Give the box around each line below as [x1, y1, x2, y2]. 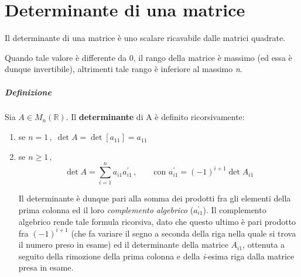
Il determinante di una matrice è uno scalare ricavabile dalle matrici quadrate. [5, 32, 286, 44]
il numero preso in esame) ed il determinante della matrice [18, 238, 228, 251]
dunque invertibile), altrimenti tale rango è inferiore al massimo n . [5, 63, 242, 75]
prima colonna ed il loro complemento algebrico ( [18, 203, 194, 216]
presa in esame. [18, 261, 74, 273]
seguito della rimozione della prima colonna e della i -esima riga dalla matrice [18, 249, 295, 262]
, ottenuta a [242, 238, 285, 251]
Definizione [5, 86, 52, 98]
